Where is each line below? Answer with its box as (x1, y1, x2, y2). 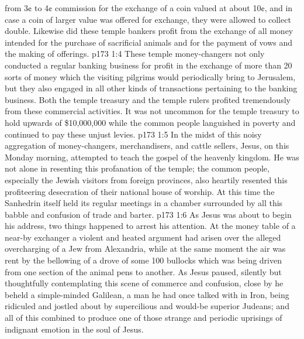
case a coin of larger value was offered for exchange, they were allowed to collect (5, 13, 291, 25)
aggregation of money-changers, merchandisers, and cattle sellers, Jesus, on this (5, 139, 289, 152)
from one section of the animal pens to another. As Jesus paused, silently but (5, 265, 282, 278)
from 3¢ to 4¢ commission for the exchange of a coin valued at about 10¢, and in (5, 2, 293, 13)
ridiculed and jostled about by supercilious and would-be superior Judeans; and (5, 300, 289, 312)
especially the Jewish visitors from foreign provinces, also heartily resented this (5, 173, 288, 186)
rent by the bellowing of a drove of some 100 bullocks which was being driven (5, 254, 282, 266)
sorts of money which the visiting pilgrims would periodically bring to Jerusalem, (5, 70, 296, 83)
